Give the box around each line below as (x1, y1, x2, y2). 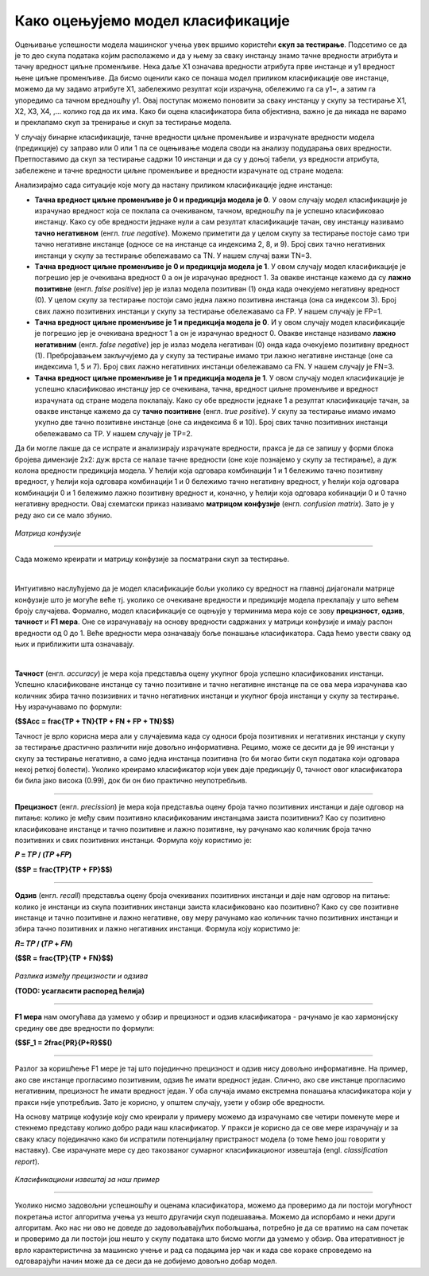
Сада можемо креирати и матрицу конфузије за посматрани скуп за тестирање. (14, 554, 290, 564)
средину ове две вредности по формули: (14, 1023, 155, 1032)
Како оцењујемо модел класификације (14, 12, 290, 29)
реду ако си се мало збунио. (14, 510, 113, 520)
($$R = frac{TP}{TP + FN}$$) (14, 954, 114, 963)
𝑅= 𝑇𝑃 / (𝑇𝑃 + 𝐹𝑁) (14, 938, 73, 948)
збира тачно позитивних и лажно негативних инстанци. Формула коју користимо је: (14, 924, 301, 934)
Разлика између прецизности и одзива (14, 971, 149, 981)
